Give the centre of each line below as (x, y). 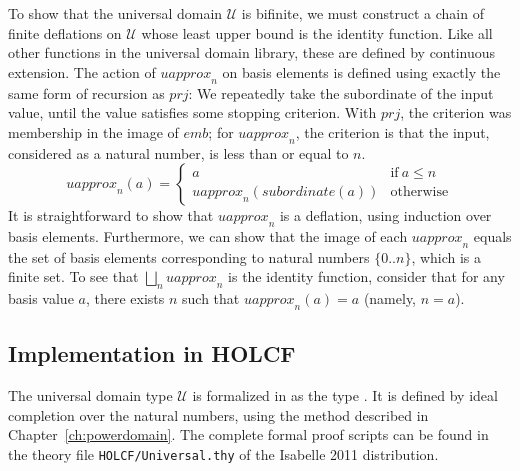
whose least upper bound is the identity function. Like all (317, 32)
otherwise (419, 192)
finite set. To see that (73, 276)
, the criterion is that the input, (392, 131)
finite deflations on (65, 32)
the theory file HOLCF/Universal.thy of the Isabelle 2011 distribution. (223, 453)
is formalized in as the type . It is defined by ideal (345, 395)
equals (492, 235)
